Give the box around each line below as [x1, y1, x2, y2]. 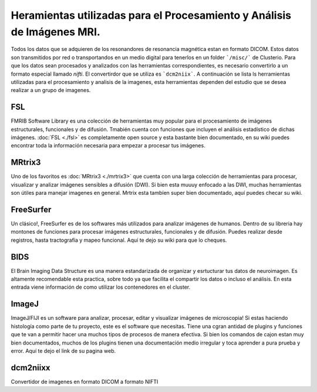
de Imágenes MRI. [11, 25, 101, 38]
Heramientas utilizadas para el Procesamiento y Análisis [11, 9, 292, 22]
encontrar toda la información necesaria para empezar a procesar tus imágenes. [11, 142, 205, 149]
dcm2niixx [11, 363, 50, 373]
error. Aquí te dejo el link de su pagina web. [11, 347, 116, 354]
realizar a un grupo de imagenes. [11, 87, 91, 94]
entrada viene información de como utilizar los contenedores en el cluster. [11, 283, 191, 290]
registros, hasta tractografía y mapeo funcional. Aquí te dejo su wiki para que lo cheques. [11, 236, 227, 244]
